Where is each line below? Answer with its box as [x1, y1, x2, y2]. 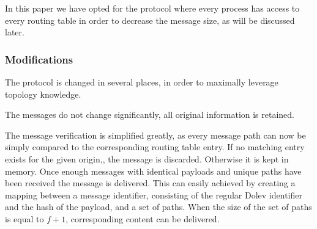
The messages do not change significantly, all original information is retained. [5, 108, 295, 121]
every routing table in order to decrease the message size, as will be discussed [5, 13, 295, 26]
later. [5, 26, 24, 38]
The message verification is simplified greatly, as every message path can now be [5, 128, 306, 141]
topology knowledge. [5, 87, 81, 100]
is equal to [5, 212, 44, 225]
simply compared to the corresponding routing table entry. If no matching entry [5, 140, 305, 153]
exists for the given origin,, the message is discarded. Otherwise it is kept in [5, 152, 289, 165]
